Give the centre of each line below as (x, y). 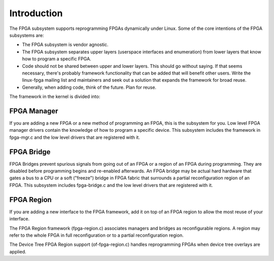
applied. (18, 251)
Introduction (36, 13)
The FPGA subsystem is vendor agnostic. (65, 45)
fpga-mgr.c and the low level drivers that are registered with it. (75, 137)
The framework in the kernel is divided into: (55, 97)
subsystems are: (27, 35)
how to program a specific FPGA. (57, 59)
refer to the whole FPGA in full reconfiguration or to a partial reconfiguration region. (96, 235)
